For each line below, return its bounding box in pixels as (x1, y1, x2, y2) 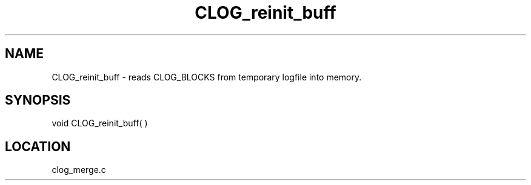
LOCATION (5, 138, 71, 154)
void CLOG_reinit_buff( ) (52, 118, 148, 129)
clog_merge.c (52, 164, 106, 175)
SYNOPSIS (5, 92, 71, 108)
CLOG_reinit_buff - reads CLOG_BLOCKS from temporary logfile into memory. (52, 71, 362, 82)
